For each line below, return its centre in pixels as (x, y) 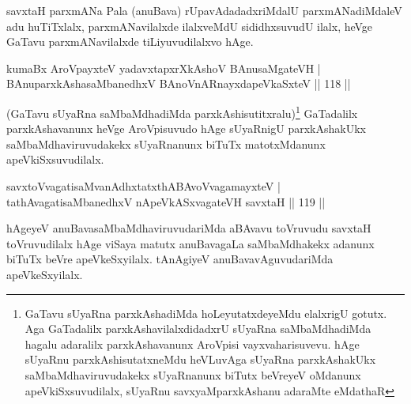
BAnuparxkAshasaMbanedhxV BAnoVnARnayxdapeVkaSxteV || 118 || (179, 83)
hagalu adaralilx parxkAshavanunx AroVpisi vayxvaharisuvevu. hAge (192, 344)
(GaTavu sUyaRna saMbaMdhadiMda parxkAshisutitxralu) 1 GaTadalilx (182, 111)
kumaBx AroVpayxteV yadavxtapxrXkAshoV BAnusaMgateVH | (164, 68)
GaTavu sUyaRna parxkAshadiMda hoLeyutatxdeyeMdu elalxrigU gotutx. (206, 313)
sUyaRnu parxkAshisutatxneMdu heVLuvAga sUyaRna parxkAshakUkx (200, 359)
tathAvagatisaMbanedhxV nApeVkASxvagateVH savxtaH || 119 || (166, 201)
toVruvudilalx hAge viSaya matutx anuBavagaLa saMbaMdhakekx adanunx (190, 243)
